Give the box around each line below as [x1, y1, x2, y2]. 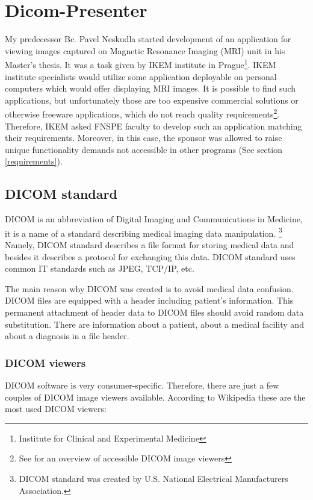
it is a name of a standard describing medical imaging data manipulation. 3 [5, 225, 282, 239]
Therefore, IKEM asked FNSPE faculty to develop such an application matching [5, 119, 302, 132]
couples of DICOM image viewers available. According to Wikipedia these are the [5, 390, 306, 403]
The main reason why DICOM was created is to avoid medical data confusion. [5, 282, 294, 295]
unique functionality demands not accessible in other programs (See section [5, 143, 282, 155]
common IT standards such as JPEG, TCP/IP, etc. [5, 262, 194, 275]
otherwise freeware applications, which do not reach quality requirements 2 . [5, 106, 280, 120]
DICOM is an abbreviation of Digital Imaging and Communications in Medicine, [5, 213, 303, 225]
